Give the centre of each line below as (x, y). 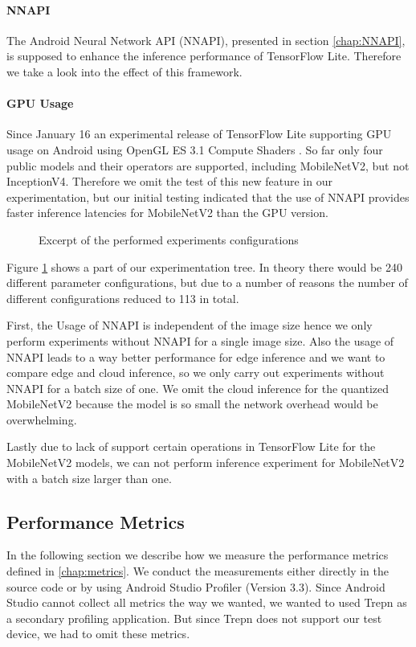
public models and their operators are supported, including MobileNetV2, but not (208, 165)
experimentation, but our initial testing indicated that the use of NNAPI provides (208, 197)
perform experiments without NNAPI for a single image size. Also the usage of (200, 340)
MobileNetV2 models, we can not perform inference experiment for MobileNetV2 (206, 463)
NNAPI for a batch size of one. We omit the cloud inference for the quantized (198, 388)
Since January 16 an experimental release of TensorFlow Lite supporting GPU (199, 134)
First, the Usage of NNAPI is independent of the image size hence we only (190, 325)
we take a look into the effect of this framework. (124, 71)
